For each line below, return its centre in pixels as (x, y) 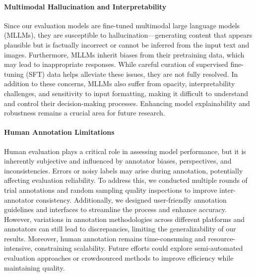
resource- (222, 238)
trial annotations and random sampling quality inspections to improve (111, 190)
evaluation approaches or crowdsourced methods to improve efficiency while (119, 258)
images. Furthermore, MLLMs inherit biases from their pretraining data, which (124, 54)
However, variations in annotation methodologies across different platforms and (125, 219)
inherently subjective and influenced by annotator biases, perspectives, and (118, 161)
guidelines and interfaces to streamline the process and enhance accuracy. (115, 209)
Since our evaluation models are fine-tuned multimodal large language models (122, 25)
